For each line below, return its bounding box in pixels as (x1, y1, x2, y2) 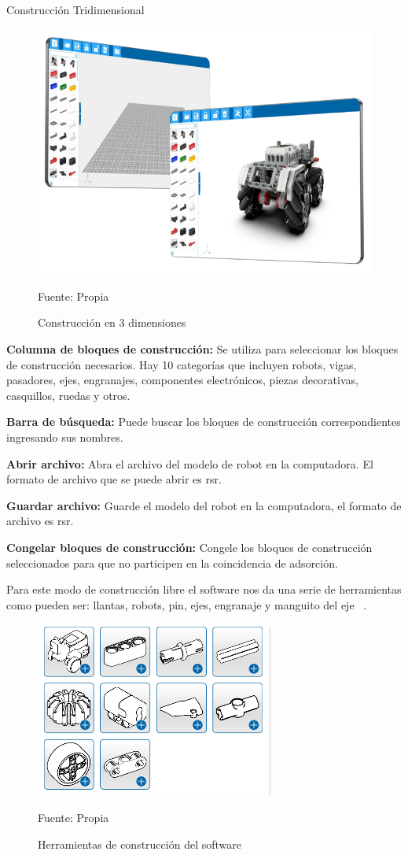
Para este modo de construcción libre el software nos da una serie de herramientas (6, 581, 402, 598)
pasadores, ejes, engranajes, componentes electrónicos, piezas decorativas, (6, 372, 358, 388)
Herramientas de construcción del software (38, 835, 241, 852)
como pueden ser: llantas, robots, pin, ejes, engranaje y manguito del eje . (6, 596, 367, 613)
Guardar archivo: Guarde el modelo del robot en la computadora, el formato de (6, 497, 402, 513)
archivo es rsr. (6, 513, 74, 529)
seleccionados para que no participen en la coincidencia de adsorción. (6, 554, 338, 571)
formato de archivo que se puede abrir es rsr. (6, 471, 222, 487)
